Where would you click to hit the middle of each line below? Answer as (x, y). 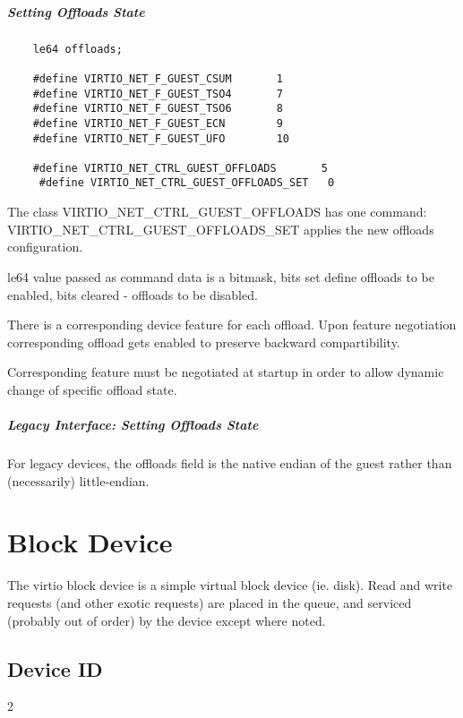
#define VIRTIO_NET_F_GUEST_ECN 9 (158, 123)
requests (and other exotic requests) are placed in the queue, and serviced (210, 602)
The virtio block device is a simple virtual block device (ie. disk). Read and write (230, 585)
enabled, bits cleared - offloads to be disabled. (133, 294)
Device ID (55, 668)
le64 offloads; (77, 49)
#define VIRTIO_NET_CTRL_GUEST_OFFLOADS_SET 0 (187, 183)
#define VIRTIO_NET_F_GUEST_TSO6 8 (158, 109)
